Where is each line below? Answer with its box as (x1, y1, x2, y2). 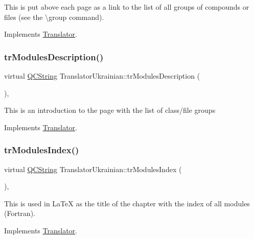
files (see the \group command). (4, 11, 104, 22)
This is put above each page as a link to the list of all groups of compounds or (4, 2, 249, 12)
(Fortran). (4, 208, 35, 219)
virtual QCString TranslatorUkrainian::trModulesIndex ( (4, 163, 182, 174)
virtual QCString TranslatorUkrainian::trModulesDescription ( (4, 70, 200, 81)
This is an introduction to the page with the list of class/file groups (4, 105, 216, 115)
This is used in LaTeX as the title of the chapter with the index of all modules (4, 198, 250, 208)
